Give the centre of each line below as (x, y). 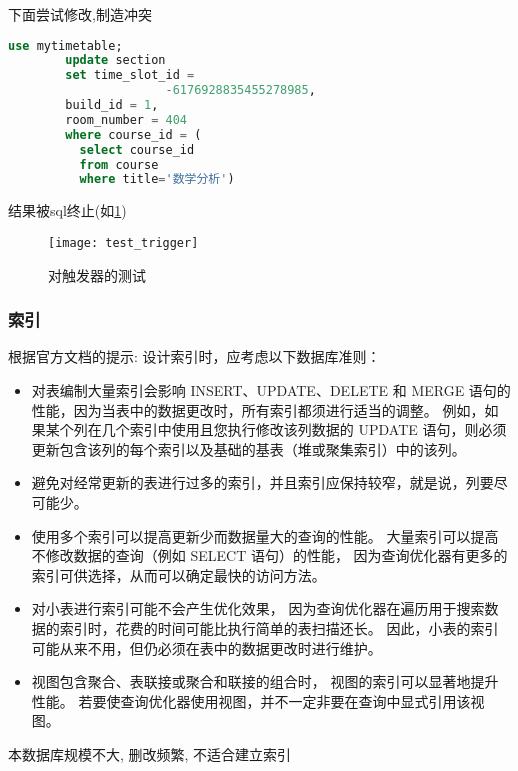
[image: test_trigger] (123, 242)
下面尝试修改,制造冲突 (80, 14)
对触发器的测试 (97, 274)
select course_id (137, 149)
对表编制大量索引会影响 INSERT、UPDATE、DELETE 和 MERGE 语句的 (271, 390)
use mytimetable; (65, 45)
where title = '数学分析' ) (157, 179)
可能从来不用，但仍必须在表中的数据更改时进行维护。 (206, 647)
